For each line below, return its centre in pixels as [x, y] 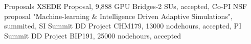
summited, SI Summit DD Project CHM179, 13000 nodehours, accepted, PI [123, 26]
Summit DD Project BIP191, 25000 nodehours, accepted [93, 35]
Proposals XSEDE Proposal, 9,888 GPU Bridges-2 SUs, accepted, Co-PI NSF [126, 6]
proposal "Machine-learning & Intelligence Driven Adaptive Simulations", [118, 16]
